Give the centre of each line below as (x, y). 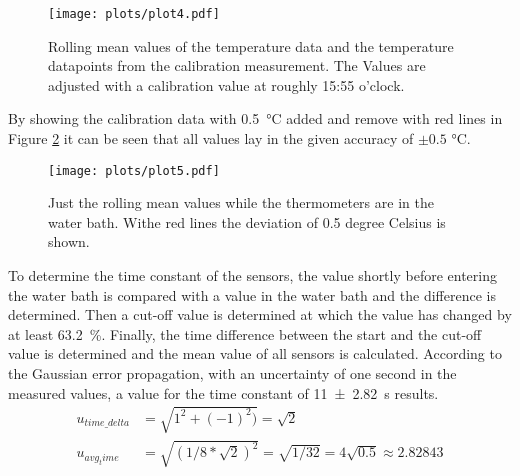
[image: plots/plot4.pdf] (134, 14)
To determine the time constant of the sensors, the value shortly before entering (252, 275)
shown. (69, 241)
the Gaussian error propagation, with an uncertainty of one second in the (232, 373)
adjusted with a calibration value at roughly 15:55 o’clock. (226, 84)
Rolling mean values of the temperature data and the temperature (251, 45)
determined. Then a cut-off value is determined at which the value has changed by (260, 314)
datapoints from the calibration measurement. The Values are (237, 65)
